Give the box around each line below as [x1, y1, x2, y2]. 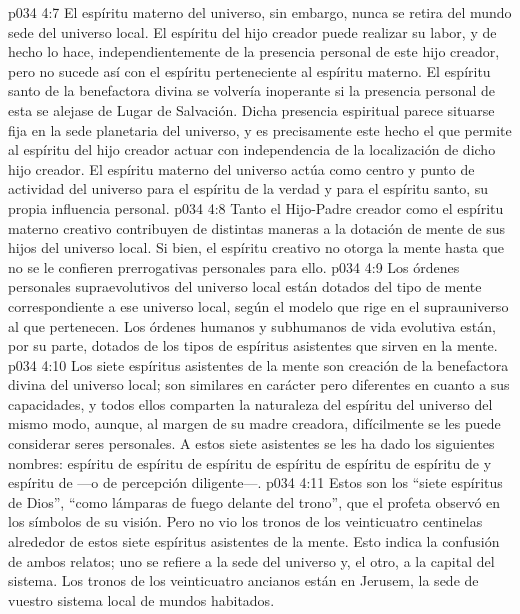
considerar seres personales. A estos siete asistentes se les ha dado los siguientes [8, 433, 495, 454]
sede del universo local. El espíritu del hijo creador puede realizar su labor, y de [8, 21, 497, 42]
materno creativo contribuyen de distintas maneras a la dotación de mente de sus [8, 217, 506, 238]
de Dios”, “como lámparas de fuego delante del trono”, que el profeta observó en [8, 491, 501, 512]
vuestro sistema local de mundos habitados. [8, 589, 275, 610]
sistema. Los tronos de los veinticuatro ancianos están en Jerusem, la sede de [8, 570, 479, 591]
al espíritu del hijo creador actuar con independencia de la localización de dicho [8, 139, 496, 160]
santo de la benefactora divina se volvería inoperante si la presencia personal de [8, 80, 496, 101]
